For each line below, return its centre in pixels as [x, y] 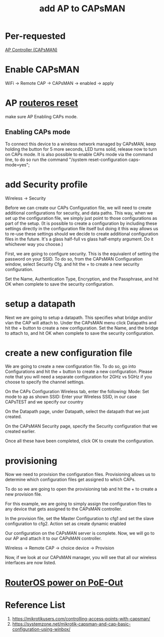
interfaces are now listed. [31, 563]
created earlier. [20, 431]
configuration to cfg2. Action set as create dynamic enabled [66, 524]
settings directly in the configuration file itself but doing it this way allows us [82, 228]
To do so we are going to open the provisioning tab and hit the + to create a [81, 489]
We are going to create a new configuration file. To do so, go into [70, 367]
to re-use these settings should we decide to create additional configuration [82, 234]
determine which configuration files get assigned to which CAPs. [70, 479]
